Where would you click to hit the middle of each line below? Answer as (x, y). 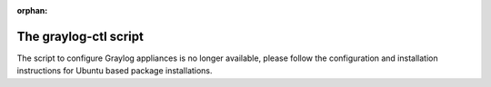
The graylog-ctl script (80, 36)
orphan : (32, 10)
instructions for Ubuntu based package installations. (115, 71)
